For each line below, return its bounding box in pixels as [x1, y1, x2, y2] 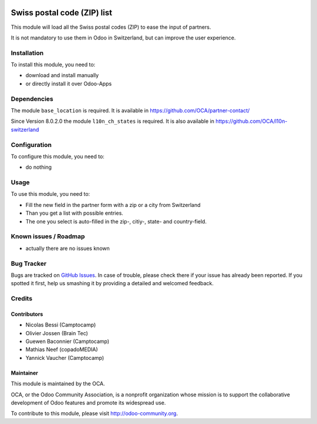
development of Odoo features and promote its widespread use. [11, 399, 166, 406]
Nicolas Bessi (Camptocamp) [25, 321, 96, 329]
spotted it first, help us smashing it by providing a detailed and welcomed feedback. [11, 280, 214, 287]
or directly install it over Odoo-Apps [25, 80, 112, 87]
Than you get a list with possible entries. [25, 209, 123, 217]
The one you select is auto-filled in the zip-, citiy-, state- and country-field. [25, 218, 207, 225]
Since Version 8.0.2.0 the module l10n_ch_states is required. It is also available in [11, 118, 214, 125]
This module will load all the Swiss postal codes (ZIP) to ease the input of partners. [11, 24, 211, 31]
